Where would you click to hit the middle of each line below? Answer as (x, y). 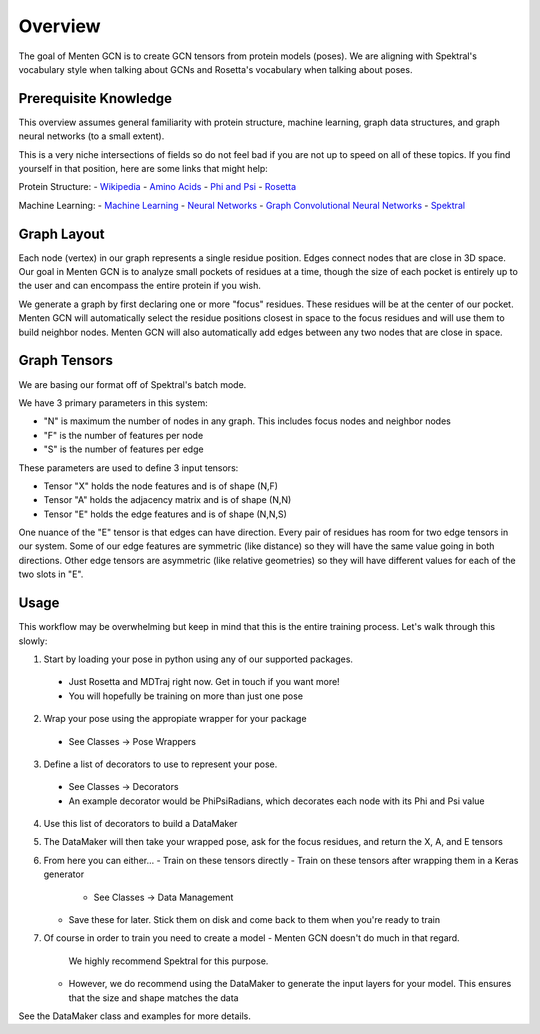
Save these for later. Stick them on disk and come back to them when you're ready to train (254, 920)
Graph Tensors (66, 360)
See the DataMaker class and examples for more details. (135, 1016)
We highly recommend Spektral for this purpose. (168, 961)
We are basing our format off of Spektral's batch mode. (132, 384)
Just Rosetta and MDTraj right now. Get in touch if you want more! (204, 682)
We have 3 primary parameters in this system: (113, 402)
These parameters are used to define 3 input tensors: (128, 467)
